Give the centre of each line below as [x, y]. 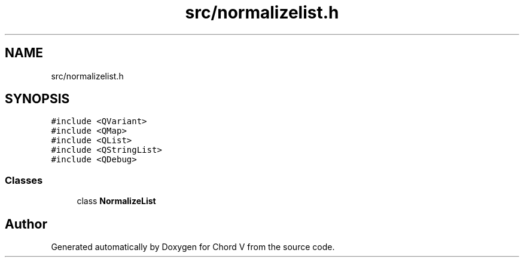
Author [26, 224]
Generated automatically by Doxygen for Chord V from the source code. [193, 247]
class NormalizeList [116, 201]
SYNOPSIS [37, 99]
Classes [24, 180]
